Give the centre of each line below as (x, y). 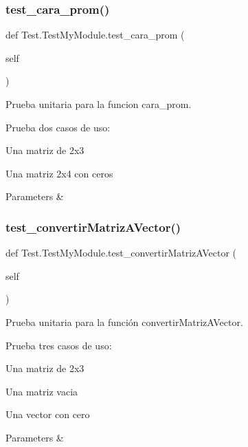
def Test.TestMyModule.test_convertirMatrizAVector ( (121, 253)
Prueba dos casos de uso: (58, 127)
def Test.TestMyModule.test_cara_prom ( (95, 35)
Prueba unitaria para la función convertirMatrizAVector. (124, 321)
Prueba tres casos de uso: (59, 345)
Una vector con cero (48, 414)
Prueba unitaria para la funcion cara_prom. (99, 104)
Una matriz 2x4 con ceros (59, 173)
